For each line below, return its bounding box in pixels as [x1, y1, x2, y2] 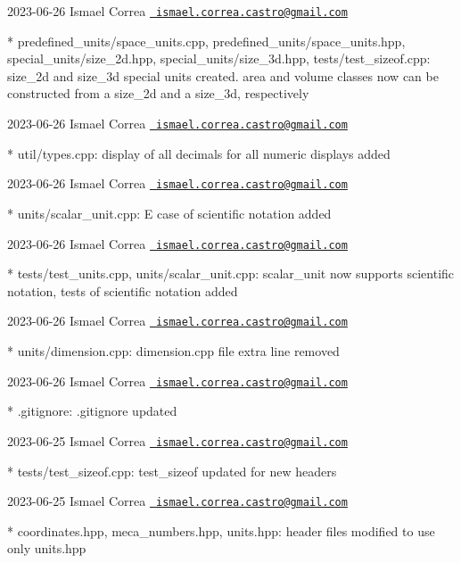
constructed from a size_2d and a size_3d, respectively [7, 84, 309, 103]
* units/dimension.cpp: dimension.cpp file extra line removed [7, 342, 340, 360]
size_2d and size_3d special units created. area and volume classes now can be [7, 66, 439, 85]
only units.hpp [7, 539, 86, 558]
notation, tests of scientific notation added [7, 281, 238, 300]
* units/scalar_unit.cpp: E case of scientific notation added [7, 203, 332, 222]
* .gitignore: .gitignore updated [7, 402, 177, 420]
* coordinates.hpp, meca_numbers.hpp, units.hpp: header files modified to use [7, 521, 435, 540]
